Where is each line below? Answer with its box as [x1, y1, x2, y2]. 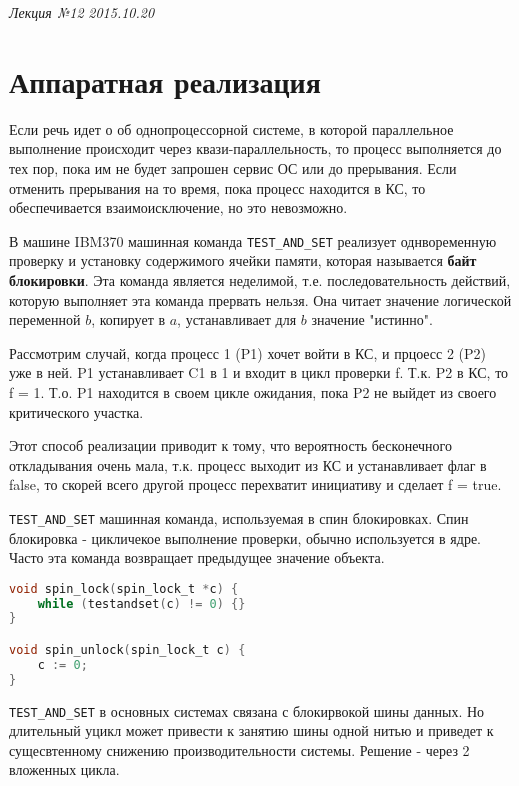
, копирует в [91, 309, 166, 330]
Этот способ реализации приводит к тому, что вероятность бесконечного [9, 435, 452, 456]
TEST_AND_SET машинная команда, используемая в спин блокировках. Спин [9, 507, 469, 528]
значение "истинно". [311, 309, 433, 330]
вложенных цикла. [9, 759, 120, 780]
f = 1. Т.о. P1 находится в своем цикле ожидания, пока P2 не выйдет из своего [9, 381, 497, 402]
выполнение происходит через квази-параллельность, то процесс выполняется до [9, 138, 502, 159]
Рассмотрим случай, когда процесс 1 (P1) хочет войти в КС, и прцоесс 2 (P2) [9, 342, 487, 363]
